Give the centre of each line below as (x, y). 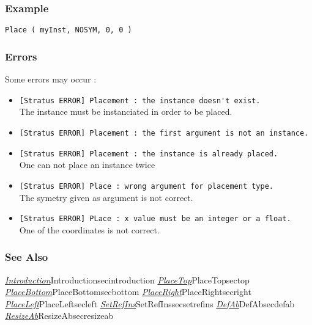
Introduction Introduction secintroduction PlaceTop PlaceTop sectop (127, 279)
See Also (27, 257)
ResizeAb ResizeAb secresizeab (59, 316)
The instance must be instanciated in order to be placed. (126, 111)
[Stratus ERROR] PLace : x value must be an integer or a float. (155, 219)
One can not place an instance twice (87, 165)
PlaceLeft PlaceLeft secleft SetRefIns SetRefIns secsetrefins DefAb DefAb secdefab (150, 303)
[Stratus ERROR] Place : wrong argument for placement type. (147, 186)
